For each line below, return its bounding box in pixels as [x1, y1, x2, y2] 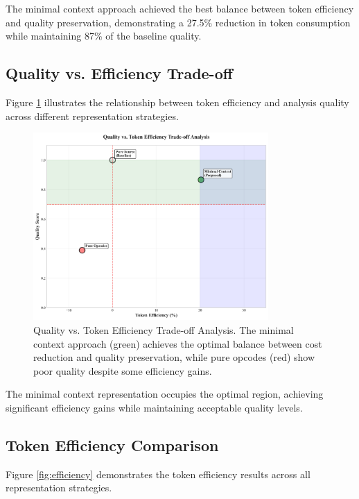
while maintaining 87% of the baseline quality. [6, 28, 202, 43]
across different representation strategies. [6, 108, 179, 123]
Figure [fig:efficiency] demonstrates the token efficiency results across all [6, 466, 310, 481]
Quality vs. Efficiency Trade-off [6, 62, 233, 84]
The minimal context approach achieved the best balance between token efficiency [6, 1, 354, 15]
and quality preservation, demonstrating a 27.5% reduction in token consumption [6, 15, 351, 29]
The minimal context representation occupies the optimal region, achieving [6, 387, 324, 401]
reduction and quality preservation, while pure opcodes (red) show [33, 350, 315, 364]
